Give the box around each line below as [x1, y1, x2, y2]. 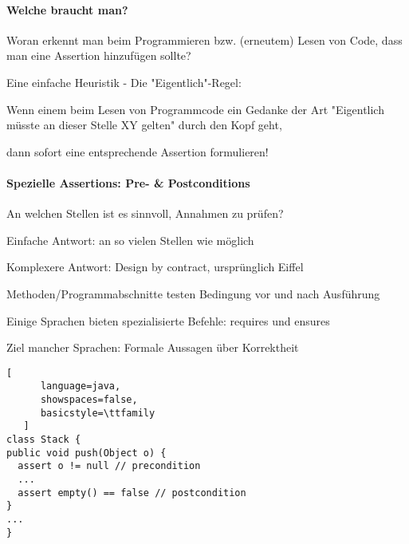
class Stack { [6, 434, 81, 445]
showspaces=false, [40, 394, 138, 406]
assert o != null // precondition [18, 460, 201, 472]
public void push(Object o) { [6, 447, 167, 459]
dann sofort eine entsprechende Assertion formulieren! [6, 143, 269, 160]
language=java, [40, 380, 121, 392]
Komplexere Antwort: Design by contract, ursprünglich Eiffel [6, 258, 304, 275]
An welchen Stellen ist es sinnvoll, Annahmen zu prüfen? [6, 205, 284, 222]
